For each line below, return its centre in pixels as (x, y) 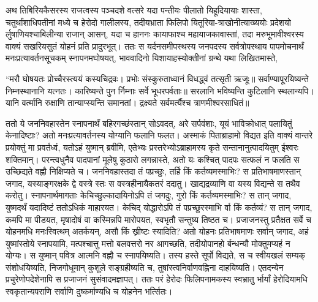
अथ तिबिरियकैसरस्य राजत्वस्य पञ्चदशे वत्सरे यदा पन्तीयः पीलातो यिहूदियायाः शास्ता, (134, 10)
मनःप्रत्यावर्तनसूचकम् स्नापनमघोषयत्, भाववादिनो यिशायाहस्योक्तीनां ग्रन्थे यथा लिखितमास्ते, (142, 58)
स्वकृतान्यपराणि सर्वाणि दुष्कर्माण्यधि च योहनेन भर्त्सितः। (89, 291)
